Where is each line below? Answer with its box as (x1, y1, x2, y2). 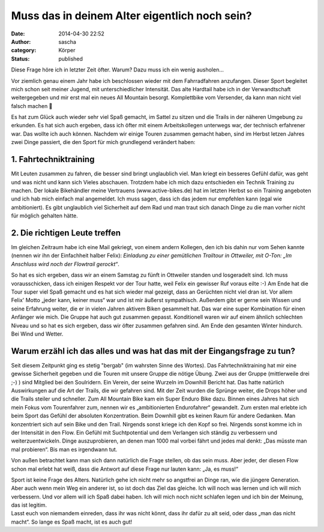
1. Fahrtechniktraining (11, 154, 95, 165)
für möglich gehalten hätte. (11, 212, 78, 219)
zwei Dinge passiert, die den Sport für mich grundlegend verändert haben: (11, 139, 196, 146)
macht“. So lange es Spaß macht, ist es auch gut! (11, 518, 133, 525)
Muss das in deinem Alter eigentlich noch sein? (11, 9, 252, 22)
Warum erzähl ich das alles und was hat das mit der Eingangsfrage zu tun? (11, 346, 295, 356)
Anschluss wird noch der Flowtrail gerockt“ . (11, 260, 119, 267)
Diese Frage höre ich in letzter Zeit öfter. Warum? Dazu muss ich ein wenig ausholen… (11, 66, 224, 73)
